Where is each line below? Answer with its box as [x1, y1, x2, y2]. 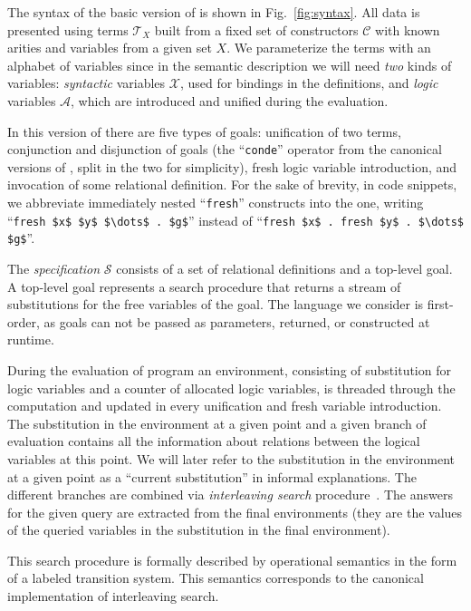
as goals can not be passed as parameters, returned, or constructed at [43, 312, 430, 331]
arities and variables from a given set [7, 38, 212, 57]
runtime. [7, 330, 54, 349]
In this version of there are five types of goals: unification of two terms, [7, 121, 401, 141]
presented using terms [7, 20, 129, 39]
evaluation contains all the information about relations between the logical [7, 432, 420, 451]
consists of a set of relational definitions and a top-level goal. [116, 258, 453, 277]
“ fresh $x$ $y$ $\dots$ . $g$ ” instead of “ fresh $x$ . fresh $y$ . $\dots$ [7, 210, 464, 229]
